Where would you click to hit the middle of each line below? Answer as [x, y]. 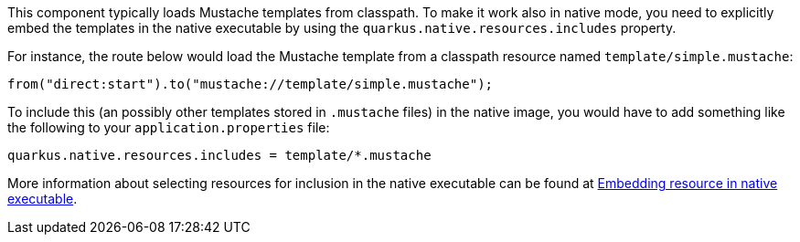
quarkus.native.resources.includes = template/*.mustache [219, 155]
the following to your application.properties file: [169, 127]
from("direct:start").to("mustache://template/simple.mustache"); [251, 84]
